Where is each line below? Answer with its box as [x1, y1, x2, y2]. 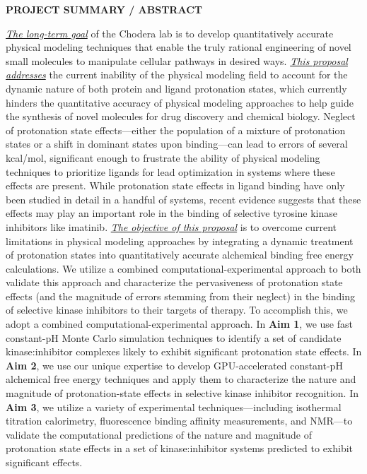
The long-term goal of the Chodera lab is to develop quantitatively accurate [6, 25, 334, 40]
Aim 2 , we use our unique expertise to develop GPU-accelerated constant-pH [6, 357, 343, 372]
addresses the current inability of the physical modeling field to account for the [6, 67, 348, 82]
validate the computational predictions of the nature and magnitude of [6, 427, 313, 442]
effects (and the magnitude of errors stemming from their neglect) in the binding [6, 288, 355, 303]
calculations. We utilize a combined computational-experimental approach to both [6, 261, 361, 275]
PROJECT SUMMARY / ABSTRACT [6, 2, 202, 16]
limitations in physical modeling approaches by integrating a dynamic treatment [6, 233, 354, 248]
